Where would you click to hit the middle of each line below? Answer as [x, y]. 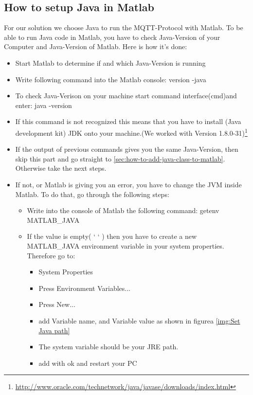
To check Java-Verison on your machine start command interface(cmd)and [126, 96]
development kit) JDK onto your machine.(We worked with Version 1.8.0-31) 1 [131, 132]
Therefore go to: [51, 255]
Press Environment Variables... [84, 288]
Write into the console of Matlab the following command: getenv [123, 210]
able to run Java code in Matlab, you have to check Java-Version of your [112, 37]
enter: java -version [44, 105]
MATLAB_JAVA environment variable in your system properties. [126, 245]
